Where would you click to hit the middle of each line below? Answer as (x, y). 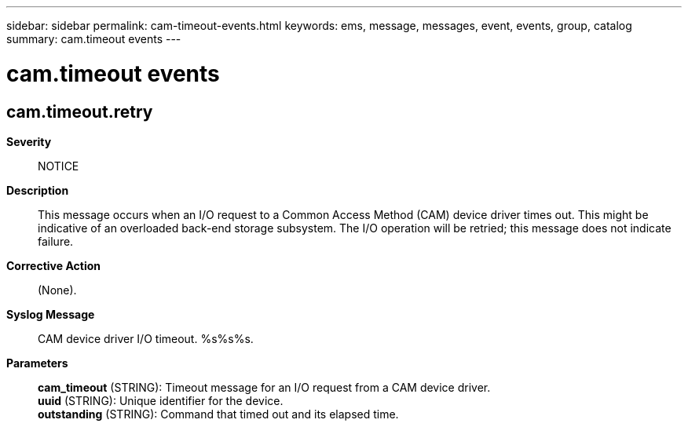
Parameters (37, 363)
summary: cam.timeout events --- (94, 39)
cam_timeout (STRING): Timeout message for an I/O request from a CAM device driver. (264, 387)
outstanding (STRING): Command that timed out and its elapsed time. (218, 414)
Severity (29, 141)
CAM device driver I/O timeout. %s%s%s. (146, 338)
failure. (56, 241)
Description (38, 190)
